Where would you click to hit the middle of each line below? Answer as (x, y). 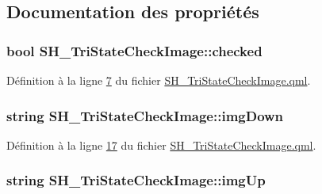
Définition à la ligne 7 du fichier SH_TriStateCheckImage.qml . (159, 80)
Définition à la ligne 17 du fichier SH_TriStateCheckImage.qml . (161, 145)
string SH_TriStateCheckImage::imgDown (145, 115)
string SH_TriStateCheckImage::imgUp (136, 180)
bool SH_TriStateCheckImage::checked (134, 50)
